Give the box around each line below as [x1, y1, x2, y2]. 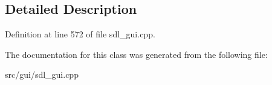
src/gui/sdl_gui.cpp [5, 68, 79, 81]
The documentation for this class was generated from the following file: [5, 48, 268, 60]
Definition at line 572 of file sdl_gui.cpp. [5, 28, 155, 40]
